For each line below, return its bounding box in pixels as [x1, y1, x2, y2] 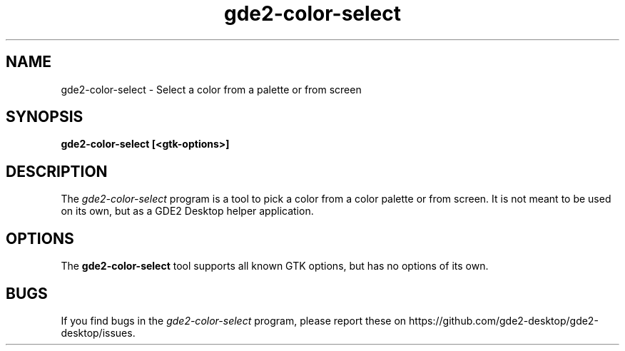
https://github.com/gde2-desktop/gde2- [409, 314, 599, 327]
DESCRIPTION [6, 162, 108, 180]
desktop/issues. [61, 326, 136, 339]
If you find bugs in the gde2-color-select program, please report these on [61, 314, 407, 327]
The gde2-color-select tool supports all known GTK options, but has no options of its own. [61, 260, 489, 273]
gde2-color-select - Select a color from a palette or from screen [61, 83, 362, 96]
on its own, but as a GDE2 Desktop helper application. [61, 205, 314, 218]
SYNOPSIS [6, 108, 83, 126]
